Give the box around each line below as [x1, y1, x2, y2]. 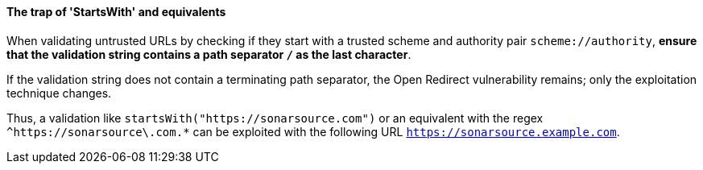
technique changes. [6, 85, 112, 100]
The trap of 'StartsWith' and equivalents [6, 5, 226, 19]
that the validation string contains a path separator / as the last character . [6, 47, 411, 61]
